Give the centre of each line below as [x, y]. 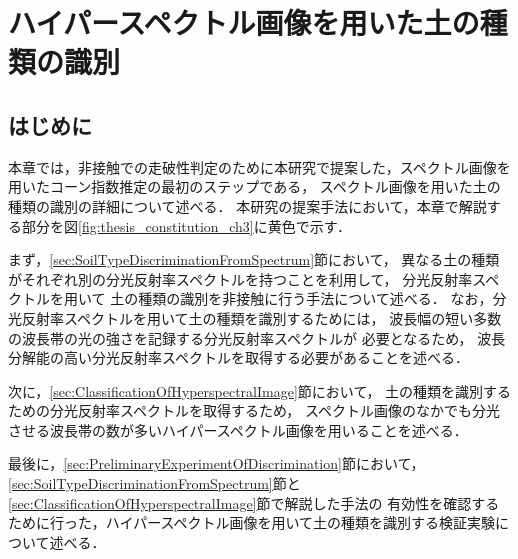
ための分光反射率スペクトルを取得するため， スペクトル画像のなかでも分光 [254, 410]
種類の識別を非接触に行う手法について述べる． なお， [315, 298]
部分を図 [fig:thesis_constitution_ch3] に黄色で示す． [186, 225]
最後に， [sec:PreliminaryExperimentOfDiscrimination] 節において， [216, 463]
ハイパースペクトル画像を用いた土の [244, 22]
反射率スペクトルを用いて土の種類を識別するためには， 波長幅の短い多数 [261, 317]
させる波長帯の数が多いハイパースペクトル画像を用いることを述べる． [238, 429]
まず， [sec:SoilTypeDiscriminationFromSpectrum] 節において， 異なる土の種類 [254, 259]
